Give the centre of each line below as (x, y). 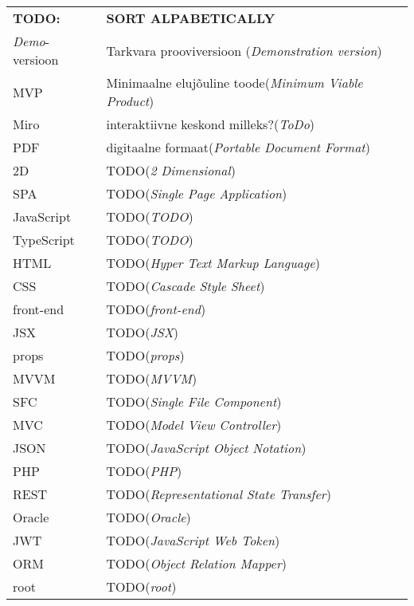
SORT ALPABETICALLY (191, 18)
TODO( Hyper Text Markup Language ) (213, 263)
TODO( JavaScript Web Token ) (193, 540)
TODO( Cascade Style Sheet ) (186, 286)
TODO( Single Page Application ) (197, 193)
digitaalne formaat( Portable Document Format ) (238, 147)
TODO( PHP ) (144, 471)
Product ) (130, 101)
